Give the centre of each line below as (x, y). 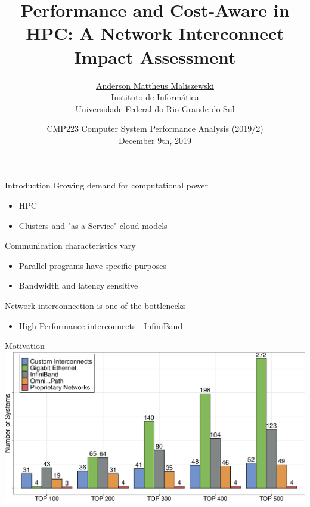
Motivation (25, 346)
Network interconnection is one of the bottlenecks (95, 306)
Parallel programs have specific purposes (93, 265)
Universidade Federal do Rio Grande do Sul (155, 108)
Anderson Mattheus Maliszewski (155, 85)
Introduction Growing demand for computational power (106, 185)
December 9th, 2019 (155, 140)
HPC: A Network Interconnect (155, 33)
